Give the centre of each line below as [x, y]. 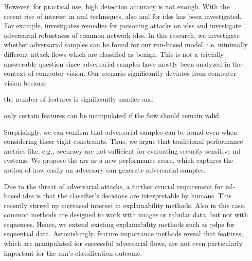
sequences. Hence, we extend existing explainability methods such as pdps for [119, 224]
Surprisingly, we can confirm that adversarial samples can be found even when [121, 131]
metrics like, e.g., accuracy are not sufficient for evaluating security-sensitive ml [122, 150]
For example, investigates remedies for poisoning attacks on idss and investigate [123, 26]
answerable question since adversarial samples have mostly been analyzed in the [123, 63]
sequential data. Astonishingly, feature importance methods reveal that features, [124, 234]
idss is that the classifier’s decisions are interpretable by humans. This [127, 196]
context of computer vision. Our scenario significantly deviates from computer [120, 73]
